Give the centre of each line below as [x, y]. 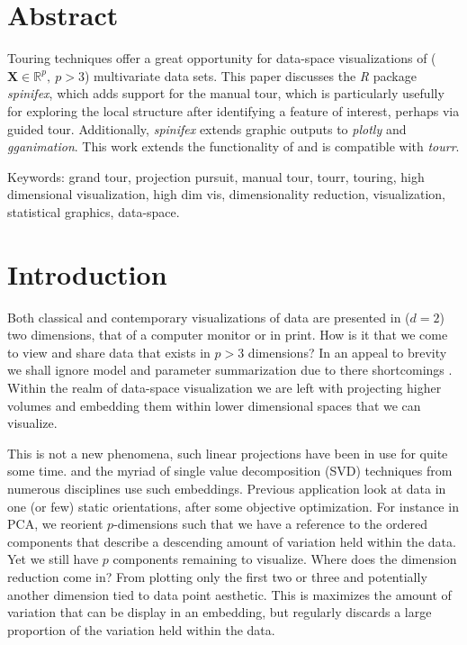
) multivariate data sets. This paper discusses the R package [250, 75]
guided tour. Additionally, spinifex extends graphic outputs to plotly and [207, 128]
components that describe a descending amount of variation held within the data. [232, 541]
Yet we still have [53, 559]
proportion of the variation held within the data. [141, 629]
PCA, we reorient [55, 524]
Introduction [87, 273]
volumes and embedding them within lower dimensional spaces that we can [214, 405]
